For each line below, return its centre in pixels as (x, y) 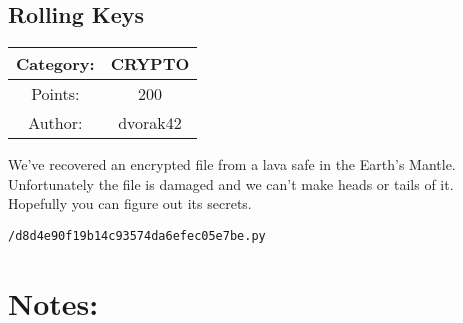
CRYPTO (150, 64)
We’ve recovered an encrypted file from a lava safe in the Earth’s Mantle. (232, 164)
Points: (55, 94)
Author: (55, 123)
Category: (55, 64)
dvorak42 (150, 123)
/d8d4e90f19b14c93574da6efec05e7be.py (137, 235)
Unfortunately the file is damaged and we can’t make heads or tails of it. (231, 183)
